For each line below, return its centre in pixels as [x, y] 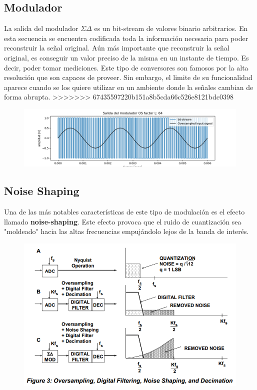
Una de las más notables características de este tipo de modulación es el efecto [124, 212]
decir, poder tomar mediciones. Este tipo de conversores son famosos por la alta [126, 67]
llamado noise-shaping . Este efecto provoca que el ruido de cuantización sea [123, 221]
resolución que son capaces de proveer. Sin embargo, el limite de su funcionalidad [128, 77]
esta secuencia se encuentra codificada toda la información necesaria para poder [126, 38]
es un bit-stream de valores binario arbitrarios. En [171, 28]
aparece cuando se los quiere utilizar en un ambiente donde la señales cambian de [129, 87]
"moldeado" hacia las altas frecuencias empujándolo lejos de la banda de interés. [126, 231]
